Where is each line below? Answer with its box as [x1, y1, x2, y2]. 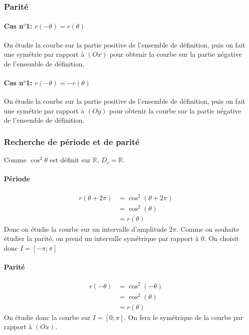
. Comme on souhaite [176, 223, 240, 234]
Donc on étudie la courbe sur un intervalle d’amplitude [4, 223, 167, 234]
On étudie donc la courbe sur [4, 312, 91, 322]
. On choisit [204, 233, 239, 243]
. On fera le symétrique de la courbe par [124, 312, 244, 322]
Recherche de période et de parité [4, 135, 140, 147]
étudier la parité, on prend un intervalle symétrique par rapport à [4, 233, 199, 243]
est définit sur [49, 155, 91, 165]
